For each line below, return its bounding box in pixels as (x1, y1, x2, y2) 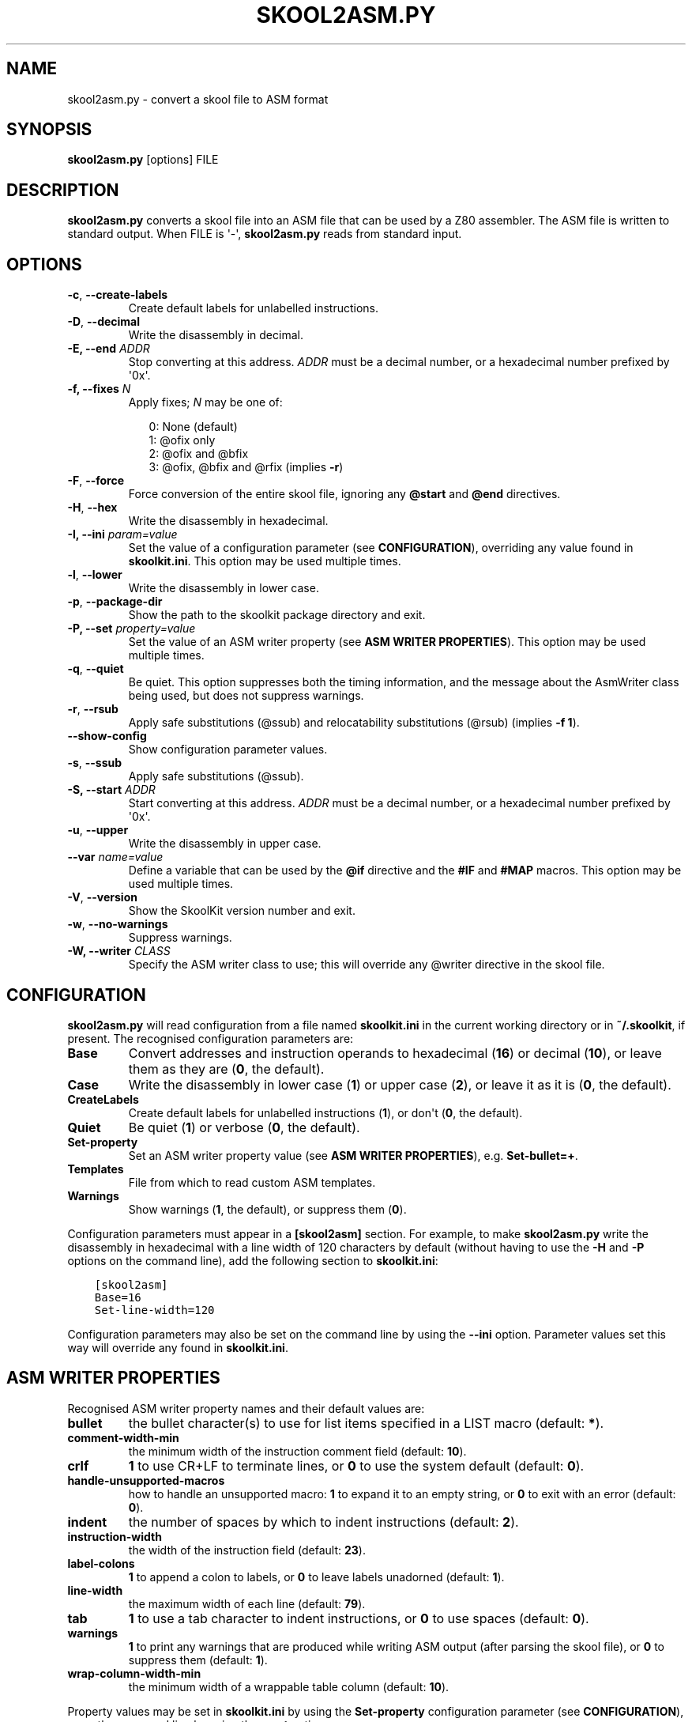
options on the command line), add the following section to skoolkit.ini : (67, 1253, 438, 1267)
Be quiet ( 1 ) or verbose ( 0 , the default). (128, 1119, 360, 1135)
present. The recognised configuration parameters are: (67, 1031, 354, 1045)
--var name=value (67, 850, 164, 864)
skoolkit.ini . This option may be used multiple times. (128, 554, 401, 568)
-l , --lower (67, 568, 122, 582)
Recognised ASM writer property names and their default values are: (67, 1401, 425, 1415)
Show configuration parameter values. (128, 742, 328, 757)
